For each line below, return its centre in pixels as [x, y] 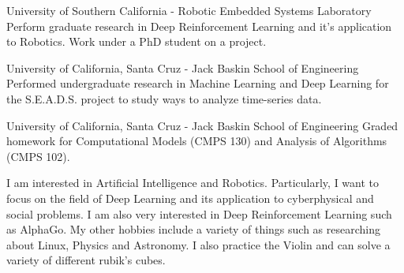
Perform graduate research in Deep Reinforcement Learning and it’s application [199, 26]
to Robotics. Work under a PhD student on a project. [137, 41]
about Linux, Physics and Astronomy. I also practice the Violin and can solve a [198, 244]
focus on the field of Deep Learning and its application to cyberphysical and [190, 198]
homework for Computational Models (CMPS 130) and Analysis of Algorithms [197, 141]
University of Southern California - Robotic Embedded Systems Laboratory [189, 10]
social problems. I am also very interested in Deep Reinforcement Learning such [199, 213]
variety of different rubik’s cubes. [86, 260]
